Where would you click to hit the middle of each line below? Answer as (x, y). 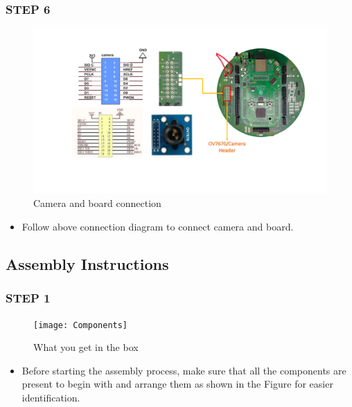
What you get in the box (86, 347)
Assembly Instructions (87, 263)
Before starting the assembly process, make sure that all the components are (184, 370)
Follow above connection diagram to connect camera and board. (158, 226)
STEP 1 (28, 298)
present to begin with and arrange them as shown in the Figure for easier (177, 384)
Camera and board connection (97, 203)
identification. (51, 397)
